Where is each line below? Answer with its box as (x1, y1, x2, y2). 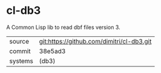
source (9, 37, 29, 45)
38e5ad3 (39, 46, 66, 55)
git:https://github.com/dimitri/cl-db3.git (39, 37, 152, 45)
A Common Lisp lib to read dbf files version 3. (6, 24, 120, 31)
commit (9, 46, 31, 55)
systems (9, 57, 33, 65)
